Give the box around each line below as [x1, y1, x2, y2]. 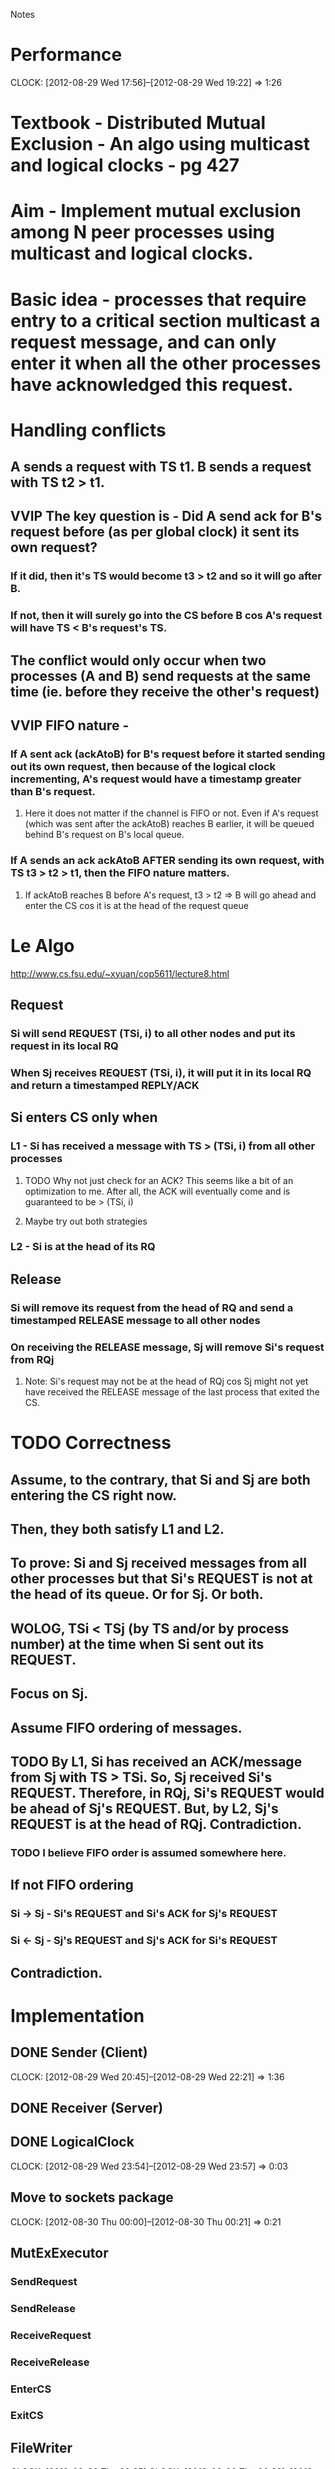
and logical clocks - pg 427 [10, 154, 240, 177]
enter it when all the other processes [10, 352, 322, 374]
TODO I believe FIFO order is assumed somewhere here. [10, 1845, 287, 1859]
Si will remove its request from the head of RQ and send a [10, 1300, 294, 1314]
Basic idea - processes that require [10, 288, 307, 311]
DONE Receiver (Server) [10, 2099, 164, 2116]
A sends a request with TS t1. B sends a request [10, 459, 312, 476]
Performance [10, 44, 123, 66]
